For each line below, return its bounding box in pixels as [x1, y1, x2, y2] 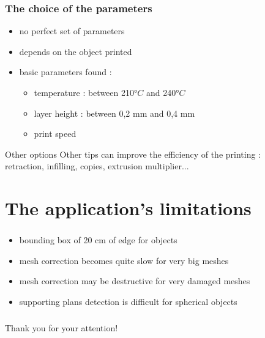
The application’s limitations [5, 196, 252, 221]
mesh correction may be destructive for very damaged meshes [19, 274, 250, 287]
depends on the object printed [19, 45, 132, 57]
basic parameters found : [19, 65, 112, 78]
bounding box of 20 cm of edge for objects [19, 233, 177, 246]
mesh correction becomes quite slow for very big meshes [19, 254, 229, 266]
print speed [34, 127, 77, 140]
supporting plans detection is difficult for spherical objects [19, 295, 237, 308]
